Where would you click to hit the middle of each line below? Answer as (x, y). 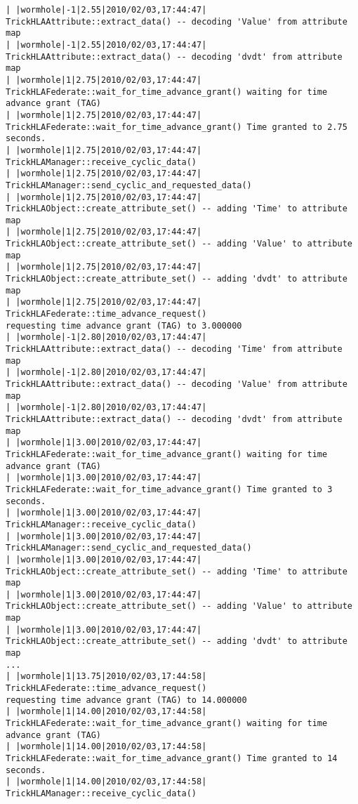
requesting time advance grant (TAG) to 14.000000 (126, 700)
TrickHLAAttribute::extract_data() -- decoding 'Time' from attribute (174, 349)
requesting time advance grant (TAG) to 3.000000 (124, 325)
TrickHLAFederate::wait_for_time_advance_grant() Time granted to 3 (169, 489)
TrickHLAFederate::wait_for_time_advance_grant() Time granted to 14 (172, 758)
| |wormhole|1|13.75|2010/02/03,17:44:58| (106, 677)
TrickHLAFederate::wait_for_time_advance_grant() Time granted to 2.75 (177, 127)
